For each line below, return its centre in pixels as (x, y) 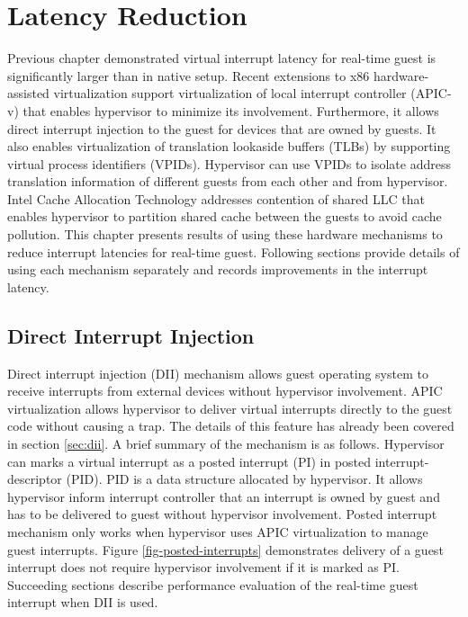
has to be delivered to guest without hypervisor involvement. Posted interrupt (222, 514)
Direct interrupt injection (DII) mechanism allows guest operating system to (218, 373)
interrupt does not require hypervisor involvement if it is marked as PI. (203, 567)
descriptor (35, 479)
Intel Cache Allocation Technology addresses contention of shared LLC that (216, 198)
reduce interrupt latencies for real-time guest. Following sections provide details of (234, 251)
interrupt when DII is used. (83, 602)
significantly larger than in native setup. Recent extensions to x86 (189, 75)
